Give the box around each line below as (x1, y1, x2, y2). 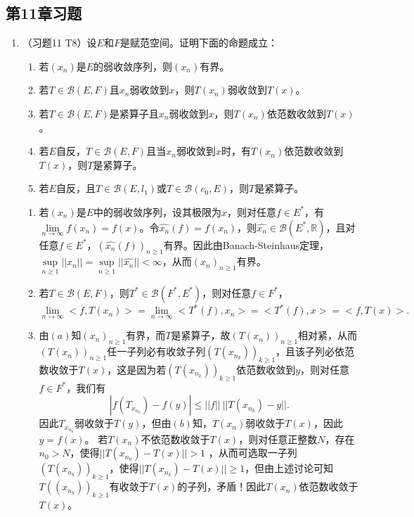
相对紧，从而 (298, 328, 358, 343)
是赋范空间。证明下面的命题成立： (119, 35, 278, 50)
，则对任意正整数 (238, 431, 318, 446)
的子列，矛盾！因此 (177, 479, 266, 494)
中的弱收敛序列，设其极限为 (93, 204, 222, 219)
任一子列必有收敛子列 (107, 344, 206, 359)
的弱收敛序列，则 (93, 58, 173, 73)
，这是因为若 (107, 362, 167, 376)
